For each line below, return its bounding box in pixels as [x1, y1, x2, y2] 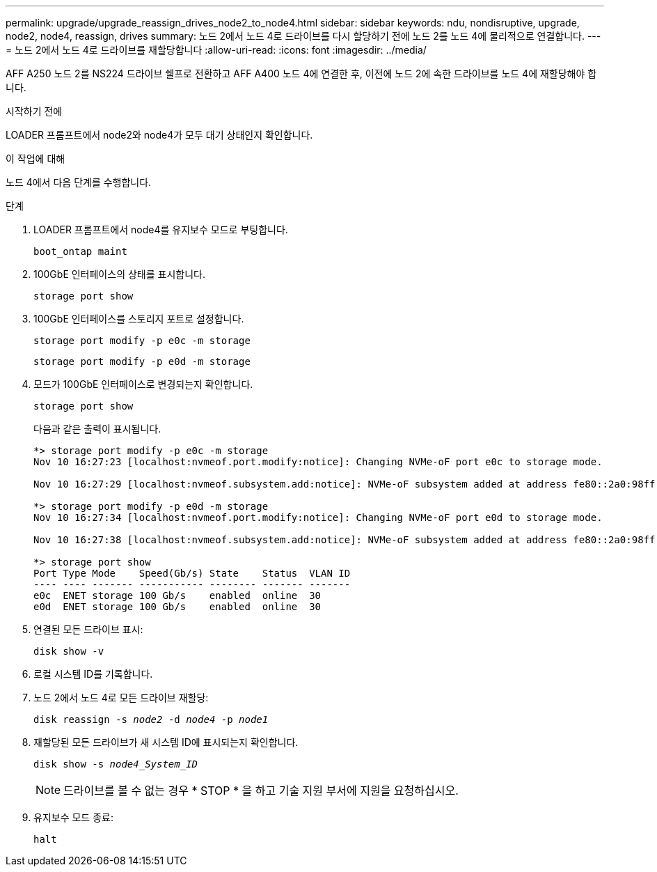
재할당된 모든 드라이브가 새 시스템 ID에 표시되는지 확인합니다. [33, 736, 299, 748]
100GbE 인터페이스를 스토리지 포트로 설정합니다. [33, 313, 244, 325]
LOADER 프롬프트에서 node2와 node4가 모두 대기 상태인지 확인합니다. [6, 129, 313, 141]
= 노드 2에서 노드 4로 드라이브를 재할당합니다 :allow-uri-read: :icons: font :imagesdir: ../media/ [6, 44, 427, 56]
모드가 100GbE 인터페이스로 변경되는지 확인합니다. [33, 378, 253, 390]
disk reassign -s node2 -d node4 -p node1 [33, 714, 269, 725]
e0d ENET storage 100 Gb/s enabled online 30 [33, 601, 322, 612]
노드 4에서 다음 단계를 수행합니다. [6, 176, 152, 188]
